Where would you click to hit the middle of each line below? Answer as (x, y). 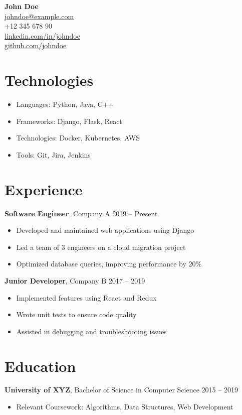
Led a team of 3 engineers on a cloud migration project (101, 247)
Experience (44, 189)
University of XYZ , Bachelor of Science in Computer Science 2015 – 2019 (121, 390)
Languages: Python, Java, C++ (65, 104)
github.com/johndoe (36, 45)
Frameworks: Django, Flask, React (69, 121)
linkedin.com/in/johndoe (42, 35)
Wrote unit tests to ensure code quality (76, 314)
